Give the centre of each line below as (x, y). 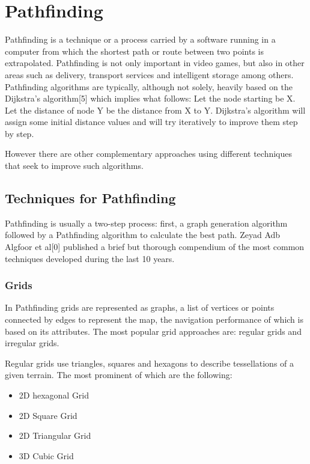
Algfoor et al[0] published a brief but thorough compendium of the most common (155, 247)
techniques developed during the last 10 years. (90, 258)
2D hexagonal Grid (54, 395)
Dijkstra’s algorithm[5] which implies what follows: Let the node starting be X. (150, 98)
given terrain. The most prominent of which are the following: (119, 375)
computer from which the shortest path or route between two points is (134, 51)
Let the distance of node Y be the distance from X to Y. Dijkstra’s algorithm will (155, 110)
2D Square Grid (48, 415)
